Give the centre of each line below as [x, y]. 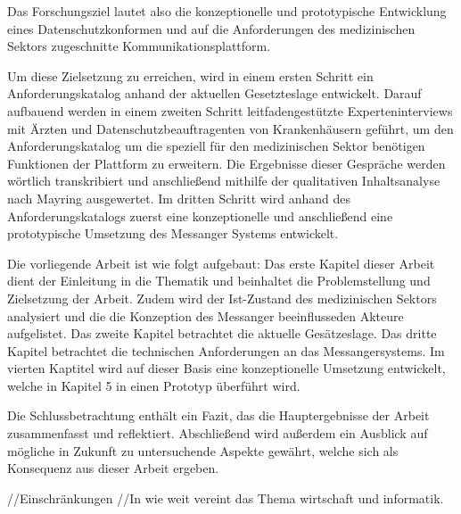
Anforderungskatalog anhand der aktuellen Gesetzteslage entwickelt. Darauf [214, 93]
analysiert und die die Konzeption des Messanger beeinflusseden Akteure [206, 315]
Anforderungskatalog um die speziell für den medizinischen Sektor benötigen [216, 146]
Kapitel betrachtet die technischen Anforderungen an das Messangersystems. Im [226, 350]
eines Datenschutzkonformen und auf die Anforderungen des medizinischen [211, 28]
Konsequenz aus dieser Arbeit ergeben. [113, 468]
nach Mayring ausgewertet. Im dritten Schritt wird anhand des [179, 198]
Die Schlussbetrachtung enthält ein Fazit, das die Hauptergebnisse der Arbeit [218, 415]
